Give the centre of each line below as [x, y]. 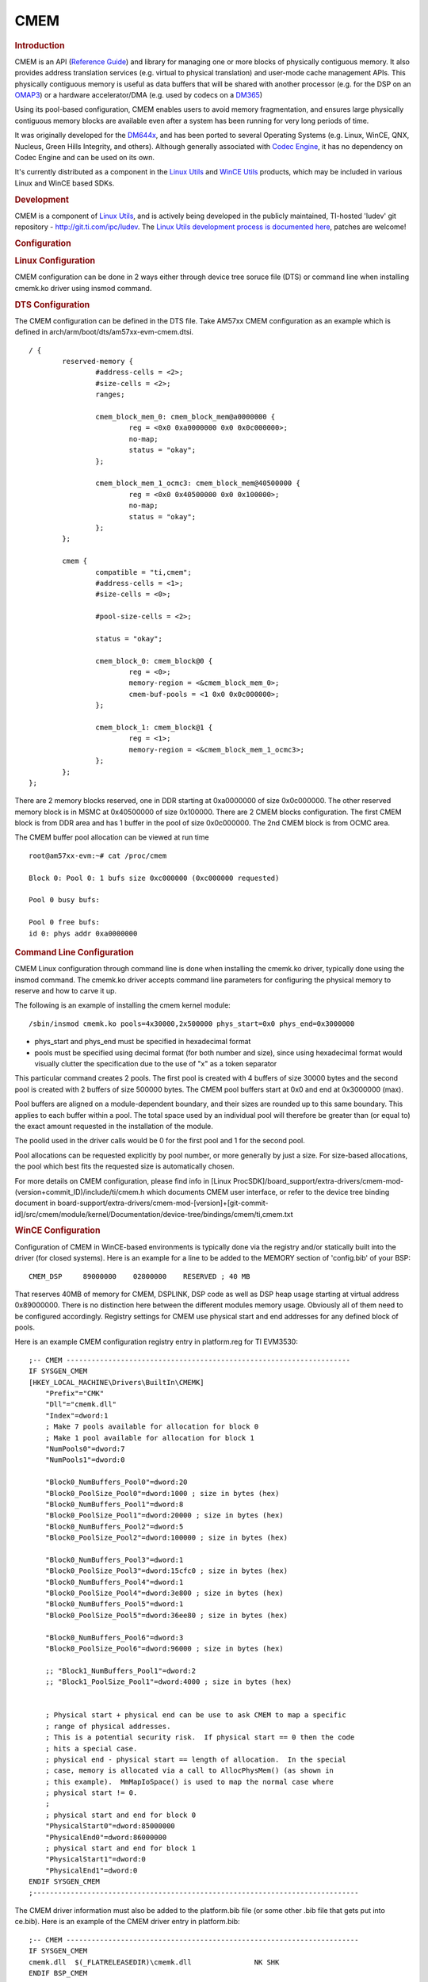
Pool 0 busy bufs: [65, 900]
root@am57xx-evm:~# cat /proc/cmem [98, 855]
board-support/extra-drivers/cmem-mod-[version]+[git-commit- [163, 1203]
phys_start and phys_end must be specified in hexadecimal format [143, 1042]
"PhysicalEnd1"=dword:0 [91, 1870]
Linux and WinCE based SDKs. [65, 183]
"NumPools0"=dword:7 [85, 1448]
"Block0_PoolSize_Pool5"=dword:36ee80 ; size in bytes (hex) [166, 1615]
